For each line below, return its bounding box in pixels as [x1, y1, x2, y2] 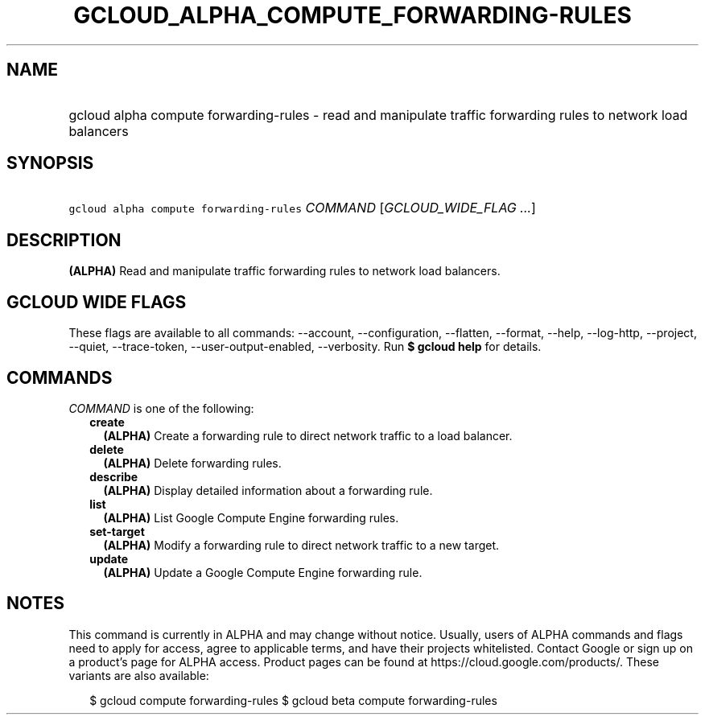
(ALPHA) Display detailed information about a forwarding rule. [103, 483, 433, 497]
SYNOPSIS [6, 153, 94, 174]
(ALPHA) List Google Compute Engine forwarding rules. [103, 510, 399, 525]
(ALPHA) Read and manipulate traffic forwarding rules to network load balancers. [68, 264, 501, 278]
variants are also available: [68, 668, 209, 682]
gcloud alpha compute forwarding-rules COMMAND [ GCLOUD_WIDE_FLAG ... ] [68, 200, 536, 216]
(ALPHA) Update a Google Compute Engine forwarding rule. [103, 565, 423, 579]
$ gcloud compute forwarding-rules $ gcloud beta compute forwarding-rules [89, 693, 497, 707]
